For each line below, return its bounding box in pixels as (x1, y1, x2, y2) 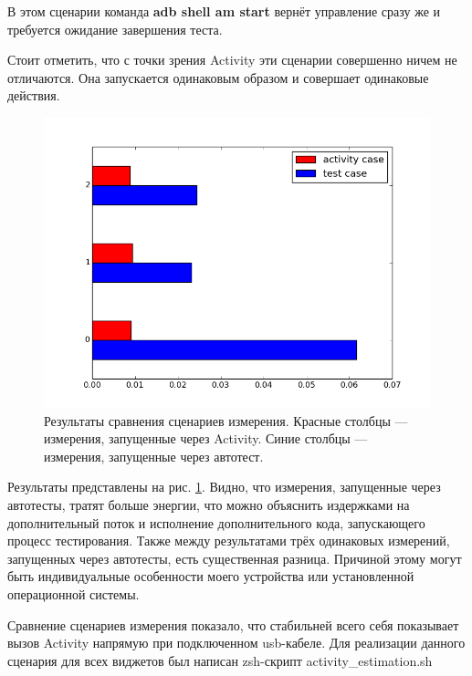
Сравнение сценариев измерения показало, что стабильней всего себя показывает (7, 615, 459, 634)
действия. (7, 86, 60, 105)
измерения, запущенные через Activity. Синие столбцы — (44, 429, 368, 448)
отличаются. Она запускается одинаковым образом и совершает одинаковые (7, 68, 429, 87)
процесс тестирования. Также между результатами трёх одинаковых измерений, (7, 531, 450, 550)
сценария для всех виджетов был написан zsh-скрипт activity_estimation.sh (7, 650, 433, 670)
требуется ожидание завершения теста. (7, 19, 223, 38)
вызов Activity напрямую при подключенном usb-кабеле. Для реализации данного (7, 633, 466, 652)
